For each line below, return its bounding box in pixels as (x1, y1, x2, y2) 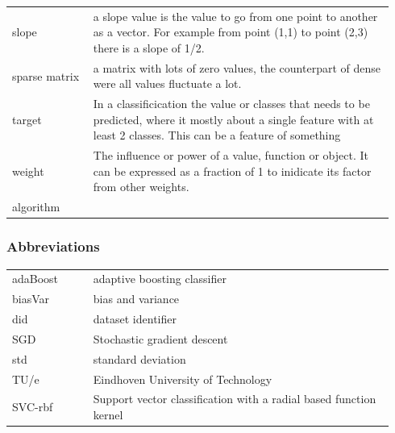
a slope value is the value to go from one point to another (93, 7, 378, 24)
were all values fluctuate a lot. (93, 75, 242, 92)
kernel (93, 406, 123, 423)
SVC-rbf (12, 398, 53, 415)
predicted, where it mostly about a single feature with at (93, 110, 374, 127)
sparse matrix (12, 67, 80, 84)
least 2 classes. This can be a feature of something (93, 127, 341, 144)
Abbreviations (6, 236, 100, 256)
